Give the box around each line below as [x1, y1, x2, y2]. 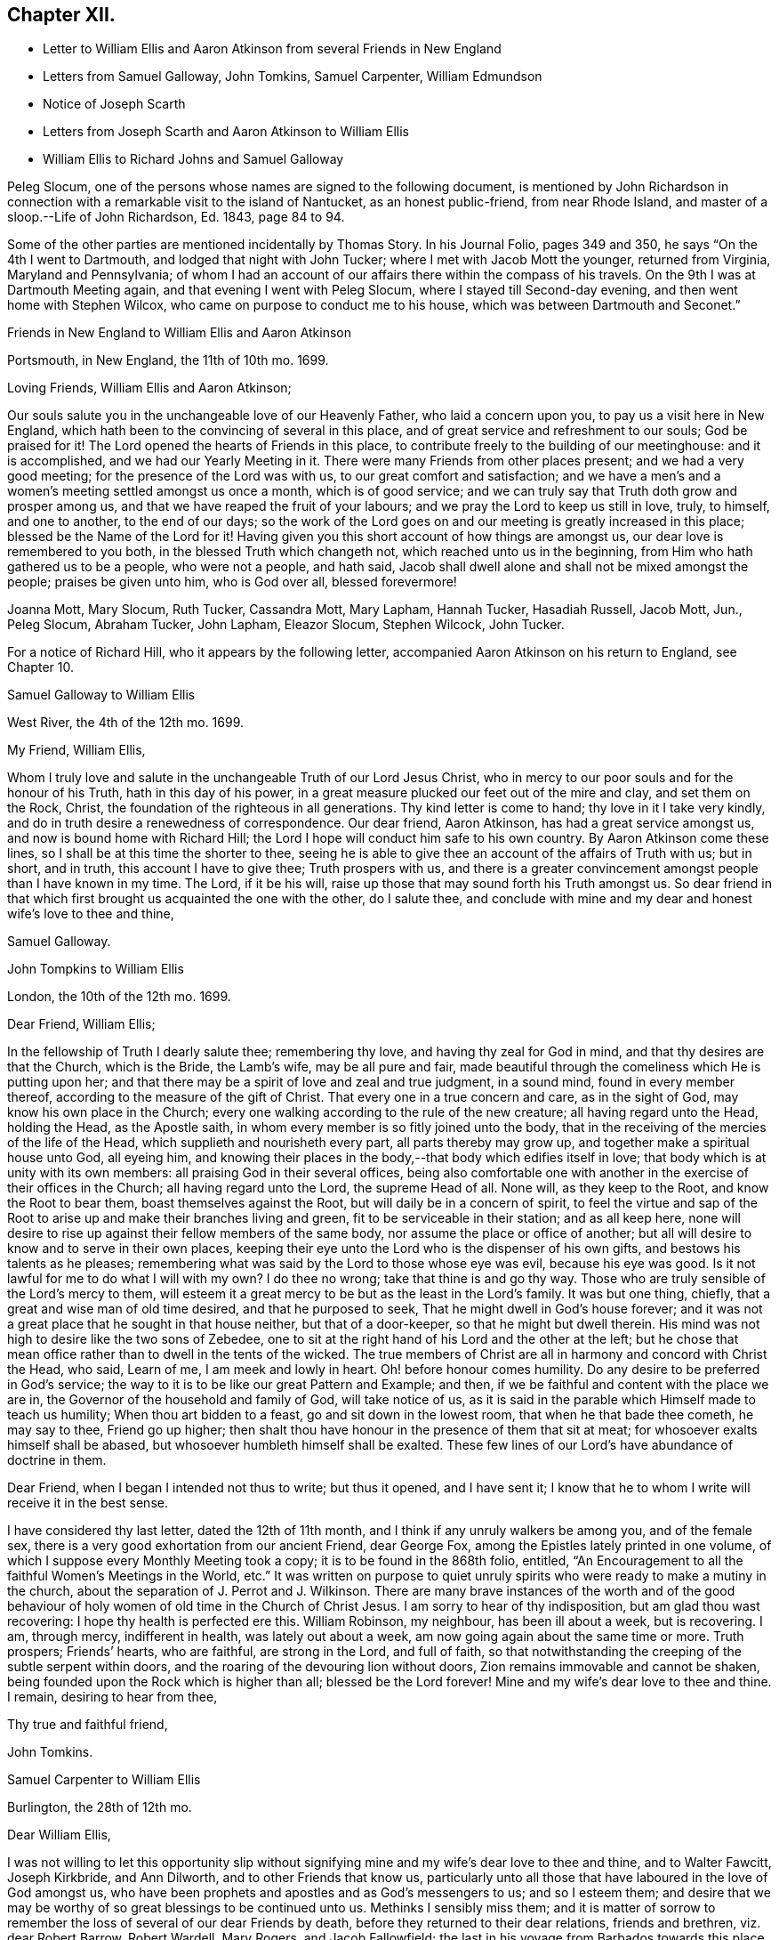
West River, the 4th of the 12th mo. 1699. [7, 715, 245, 731]
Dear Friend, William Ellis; [7, 1016, 156, 1032]
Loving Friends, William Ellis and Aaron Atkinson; [7, 380, 292, 396]
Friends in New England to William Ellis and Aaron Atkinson [7, 325, 352, 341]
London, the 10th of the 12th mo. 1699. [7, 989, 231, 1005]
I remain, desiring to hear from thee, [7, 1689, 218, 1705]
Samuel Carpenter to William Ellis [7, 1772, 201, 1788]
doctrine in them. [7, 1452, 107, 1468]
